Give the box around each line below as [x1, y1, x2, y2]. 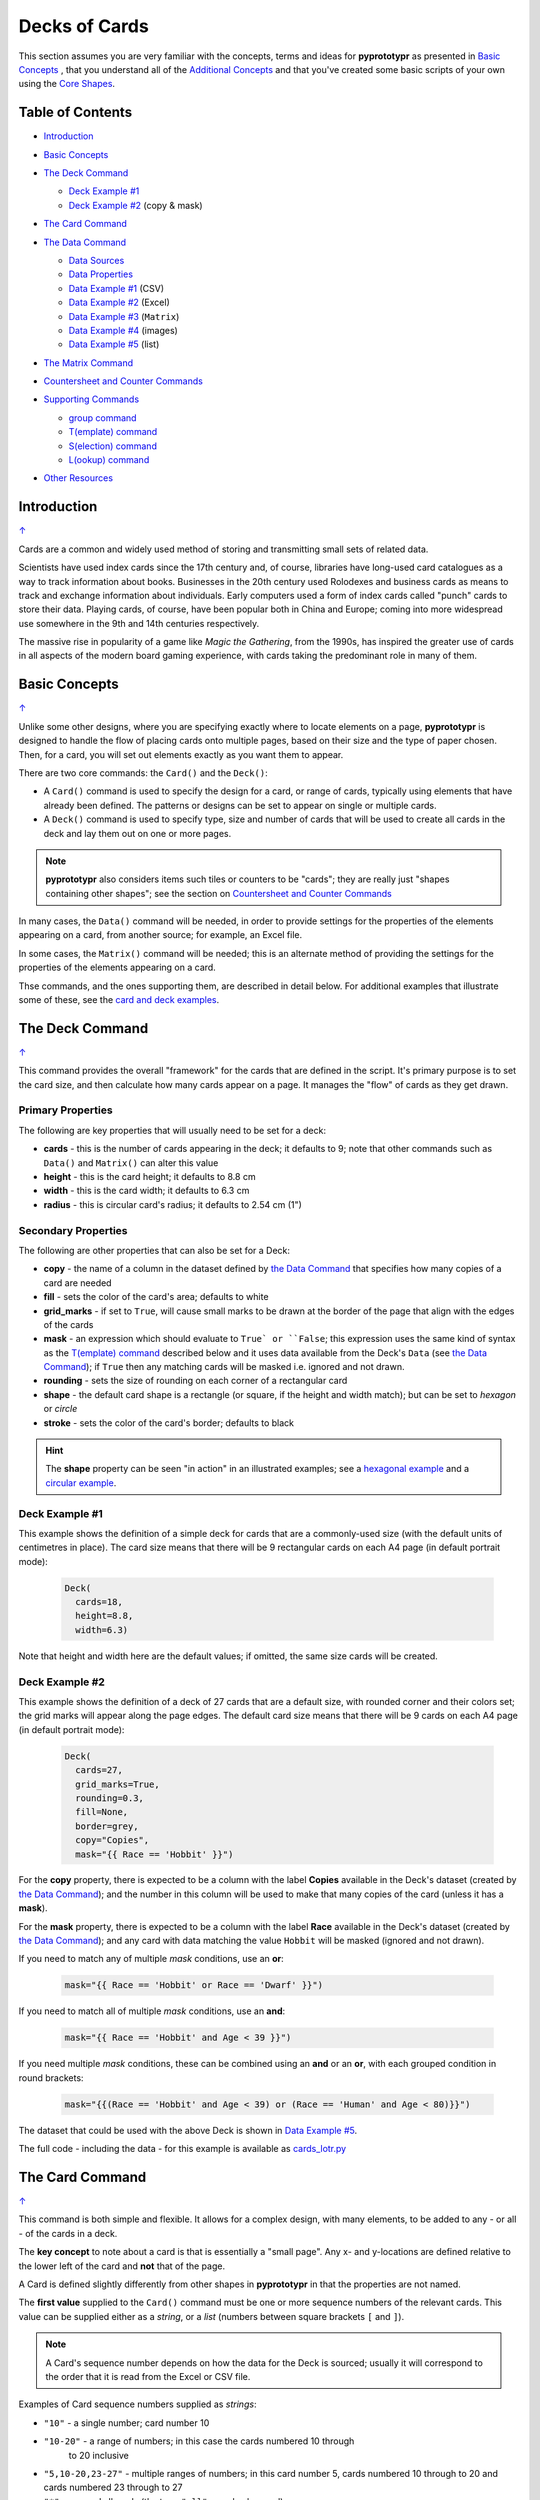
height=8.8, [75, 1610, 134, 1622]
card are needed [43, 1276, 112, 1289]
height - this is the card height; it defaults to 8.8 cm [43, 1171, 256, 1183]
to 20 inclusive [68, 2449, 129, 2461]
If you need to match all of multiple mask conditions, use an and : [18, 2005, 286, 2017]
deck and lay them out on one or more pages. [43, 827, 232, 839]
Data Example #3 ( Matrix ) [68, 310, 180, 322]
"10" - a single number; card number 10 [43, 2416, 210, 2429]
